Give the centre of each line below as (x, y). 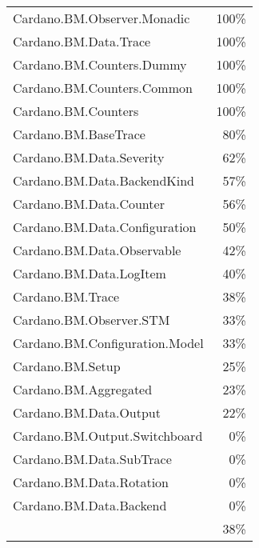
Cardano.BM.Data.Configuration (105, 227)
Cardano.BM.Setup (67, 366)
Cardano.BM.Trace (66, 296)
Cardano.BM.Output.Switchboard (108, 436)
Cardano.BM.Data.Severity (89, 157)
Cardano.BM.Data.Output (87, 412)
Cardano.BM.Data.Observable (97, 250)
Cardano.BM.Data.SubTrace (92, 459)
